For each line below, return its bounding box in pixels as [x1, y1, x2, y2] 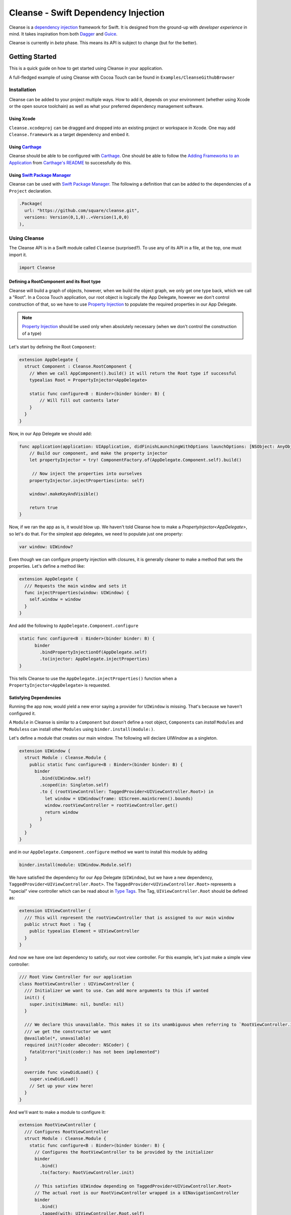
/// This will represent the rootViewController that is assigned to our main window [24, 915, 234, 920]
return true [29, 505, 58, 510]
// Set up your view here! [29, 1083, 94, 1089]
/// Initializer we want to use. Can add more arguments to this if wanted [24, 988, 209, 993]
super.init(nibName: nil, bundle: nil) [29, 1002, 125, 1007]
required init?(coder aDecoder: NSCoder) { [24, 1042, 129, 1048]
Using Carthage [9, 144, 42, 150]
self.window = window [29, 597, 81, 602]
